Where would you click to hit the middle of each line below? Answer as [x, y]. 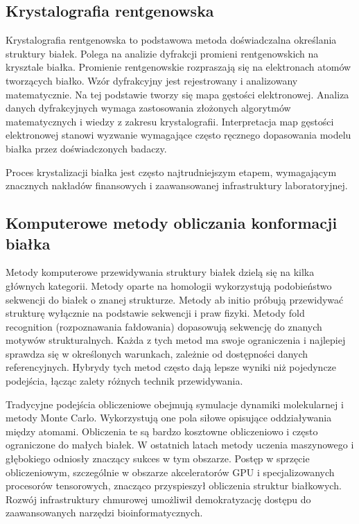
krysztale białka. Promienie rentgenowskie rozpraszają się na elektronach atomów [178, 67]
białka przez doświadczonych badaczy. [86, 148]
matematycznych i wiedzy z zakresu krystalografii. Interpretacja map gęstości [170, 121]
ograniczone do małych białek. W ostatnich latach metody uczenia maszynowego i [180, 445]
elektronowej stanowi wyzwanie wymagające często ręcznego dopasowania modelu [178, 135]
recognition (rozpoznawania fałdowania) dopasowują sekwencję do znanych [164, 326]
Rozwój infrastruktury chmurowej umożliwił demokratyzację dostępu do [158, 499]
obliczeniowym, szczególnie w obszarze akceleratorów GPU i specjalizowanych [170, 472]
